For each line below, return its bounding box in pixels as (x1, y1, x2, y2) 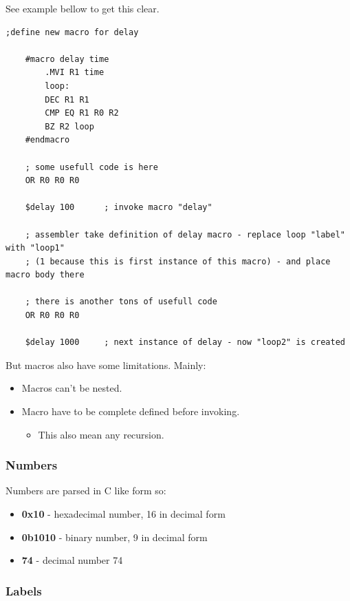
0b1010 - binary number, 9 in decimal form (21, 529, 208, 544)
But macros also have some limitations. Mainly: (6, 357, 206, 372)
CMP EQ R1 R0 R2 (45, 108, 119, 118)
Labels (6, 582, 42, 599)
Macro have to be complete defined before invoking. (21, 404, 240, 419)
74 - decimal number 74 (21, 553, 123, 567)
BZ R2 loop (45, 121, 94, 131)
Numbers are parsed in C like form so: (6, 483, 166, 498)
